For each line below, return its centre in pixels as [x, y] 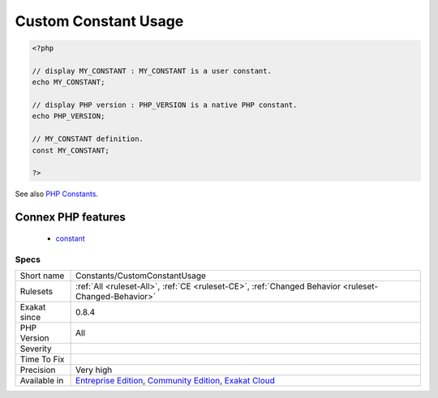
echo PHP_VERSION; [69, 116]
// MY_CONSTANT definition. [88, 139]
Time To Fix [42, 359]
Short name [42, 276]
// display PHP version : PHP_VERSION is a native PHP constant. [165, 105]
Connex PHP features [70, 218]
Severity [36, 349]
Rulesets [36, 291]
